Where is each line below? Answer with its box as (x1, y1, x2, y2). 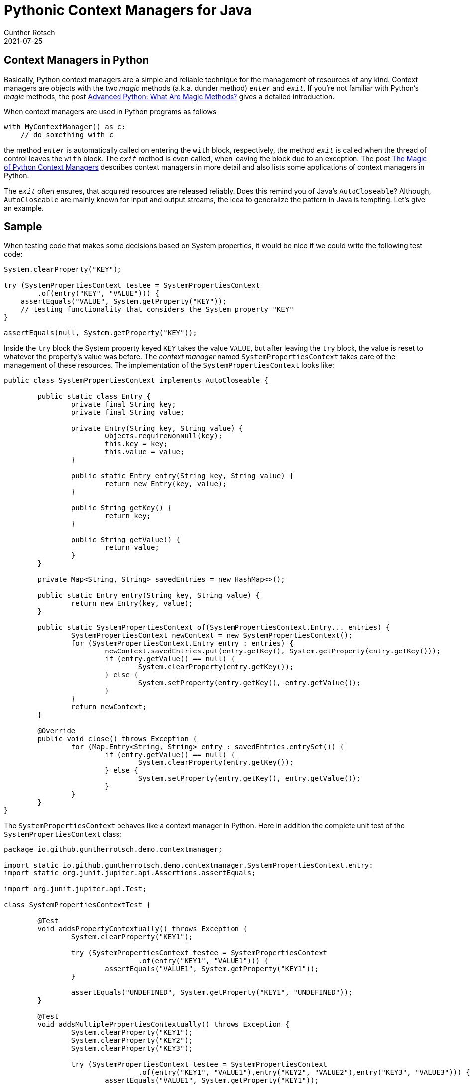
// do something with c (20, 130, 114, 139)
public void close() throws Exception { (37, 735, 197, 743)
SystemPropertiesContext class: (4, 830, 121, 839)
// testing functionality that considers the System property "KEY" (20, 305, 294, 314)
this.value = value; (105, 448, 185, 456)
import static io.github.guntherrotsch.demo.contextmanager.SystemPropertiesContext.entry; (4, 861, 373, 869)
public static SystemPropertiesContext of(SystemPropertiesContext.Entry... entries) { (37, 623, 390, 632)
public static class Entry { (37, 392, 151, 401)
